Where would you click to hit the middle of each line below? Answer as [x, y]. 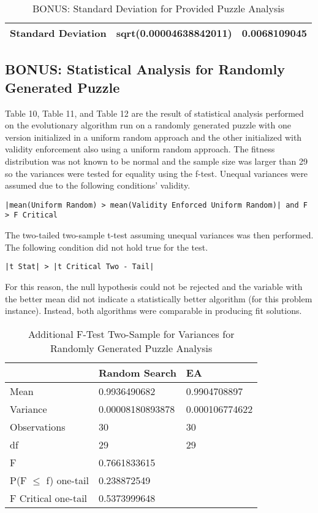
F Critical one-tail [49, 498]
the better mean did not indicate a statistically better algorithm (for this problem [159, 298]
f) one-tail [67, 480]
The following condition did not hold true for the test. [107, 247]
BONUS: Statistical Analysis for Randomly [145, 69]
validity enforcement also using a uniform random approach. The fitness [140, 149]
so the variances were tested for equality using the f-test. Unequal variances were [157, 173]
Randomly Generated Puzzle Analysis [131, 348]
